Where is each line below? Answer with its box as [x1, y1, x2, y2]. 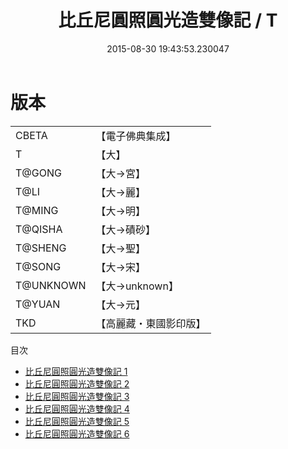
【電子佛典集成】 [95, 129, 177, 143]
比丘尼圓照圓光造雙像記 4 [24, 402, 130, 415]
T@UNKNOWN [15, 278, 87, 292]
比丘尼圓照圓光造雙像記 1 [24, 365, 128, 377]
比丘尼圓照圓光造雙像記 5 [24, 415, 130, 427]
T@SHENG [15, 241, 67, 255]
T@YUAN [15, 297, 61, 311]
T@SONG [15, 259, 62, 273]
